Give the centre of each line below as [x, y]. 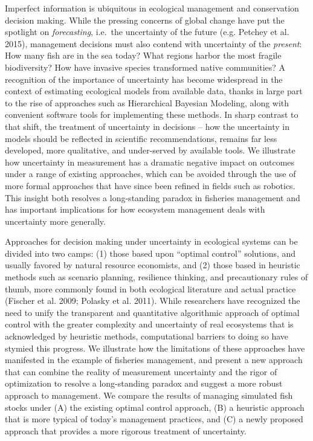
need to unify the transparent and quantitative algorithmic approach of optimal [152, 312]
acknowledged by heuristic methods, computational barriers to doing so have [147, 336]
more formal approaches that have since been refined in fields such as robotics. [150, 185]
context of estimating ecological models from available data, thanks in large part [154, 91]
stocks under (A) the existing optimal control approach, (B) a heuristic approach [155, 407]
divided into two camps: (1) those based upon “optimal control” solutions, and [150, 253]
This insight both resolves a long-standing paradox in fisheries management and [153, 197]
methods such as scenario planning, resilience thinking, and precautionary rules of [156, 277]
